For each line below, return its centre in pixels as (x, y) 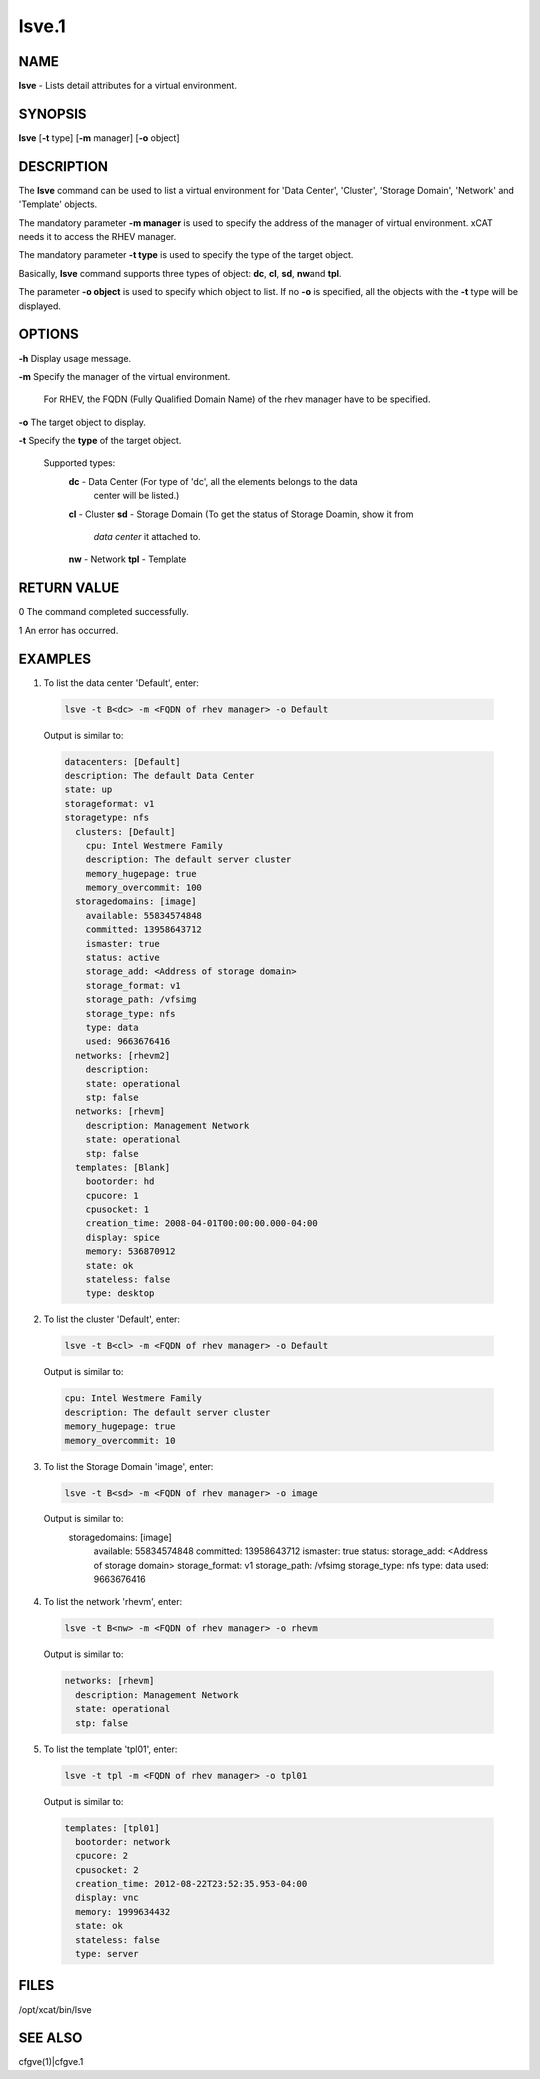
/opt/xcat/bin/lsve (55, 2009)
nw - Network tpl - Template (127, 559)
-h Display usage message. (75, 358)
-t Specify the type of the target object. (100, 441)
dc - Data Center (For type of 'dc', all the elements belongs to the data (213, 481)
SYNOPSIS (52, 113)
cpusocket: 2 (107, 1869)
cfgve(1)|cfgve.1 (51, 2062)
